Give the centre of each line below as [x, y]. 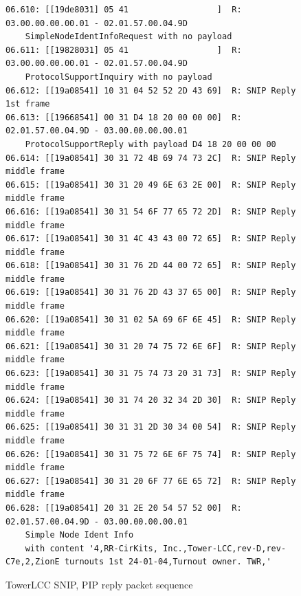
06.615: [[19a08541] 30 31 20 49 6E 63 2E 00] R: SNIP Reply [151, 185]
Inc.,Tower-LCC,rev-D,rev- [225, 548]
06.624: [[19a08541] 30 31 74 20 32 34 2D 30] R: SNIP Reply [151, 400]
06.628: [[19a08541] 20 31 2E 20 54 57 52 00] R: [124, 508]
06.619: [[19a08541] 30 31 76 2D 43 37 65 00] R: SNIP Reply [151, 293]
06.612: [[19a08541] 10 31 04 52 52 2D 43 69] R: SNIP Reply [151, 90]
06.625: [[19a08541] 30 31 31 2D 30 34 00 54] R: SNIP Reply [151, 427]
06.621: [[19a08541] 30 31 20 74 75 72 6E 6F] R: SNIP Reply [151, 346]
